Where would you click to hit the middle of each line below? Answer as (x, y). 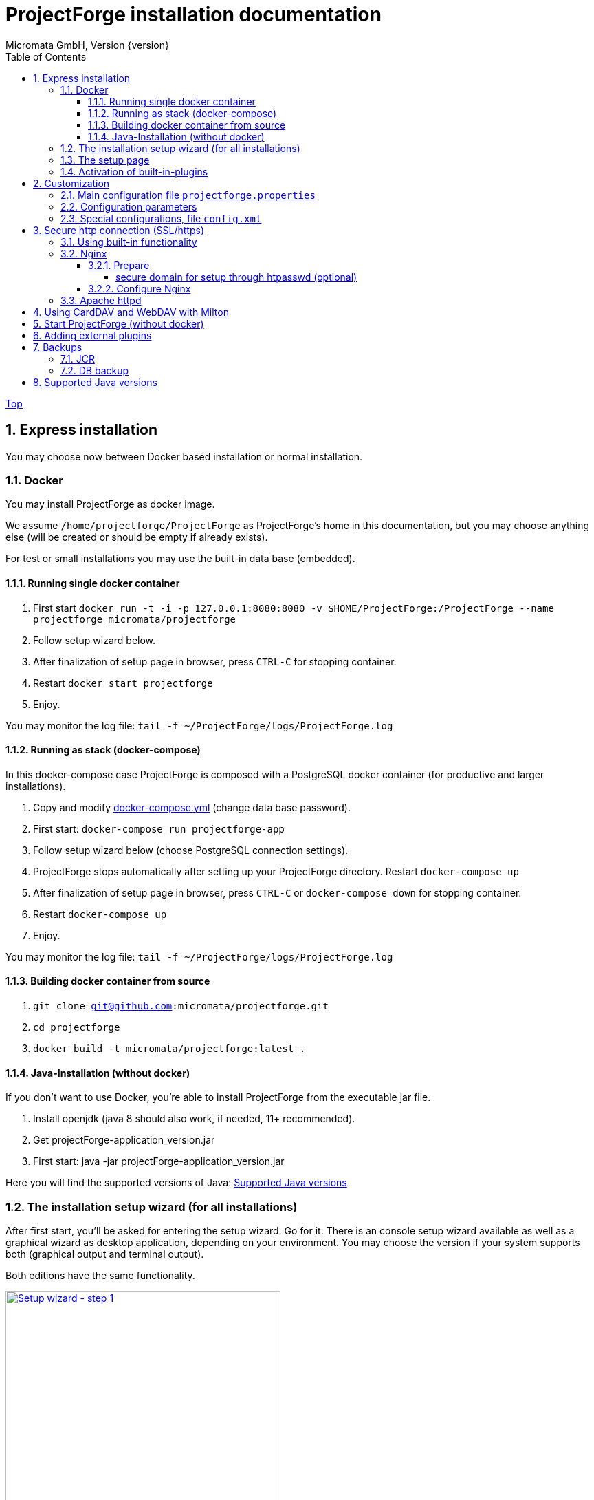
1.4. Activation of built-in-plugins (134, 171)
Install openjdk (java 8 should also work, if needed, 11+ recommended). (194, 1119)
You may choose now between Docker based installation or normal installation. (184, 456)
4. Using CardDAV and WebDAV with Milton (131, 312)
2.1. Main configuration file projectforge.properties (188, 195)
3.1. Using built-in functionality (129, 242)
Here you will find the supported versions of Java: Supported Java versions (176, 1183)
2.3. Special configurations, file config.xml (161, 218)
